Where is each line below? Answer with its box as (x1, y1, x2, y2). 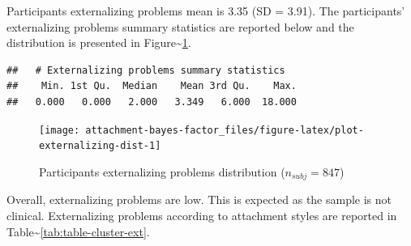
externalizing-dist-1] (39, 140, 161, 152)
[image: (39, 124, 80, 136)
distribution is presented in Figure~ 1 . (6, 34, 191, 51)
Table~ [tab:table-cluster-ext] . (6, 223, 150, 240)
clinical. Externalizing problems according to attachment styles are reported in (6, 206, 397, 223)
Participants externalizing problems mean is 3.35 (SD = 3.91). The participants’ (6, 2, 405, 19)
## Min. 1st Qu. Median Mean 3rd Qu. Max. (6, 80, 297, 92)
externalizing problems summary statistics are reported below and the (6, 18, 354, 35)
